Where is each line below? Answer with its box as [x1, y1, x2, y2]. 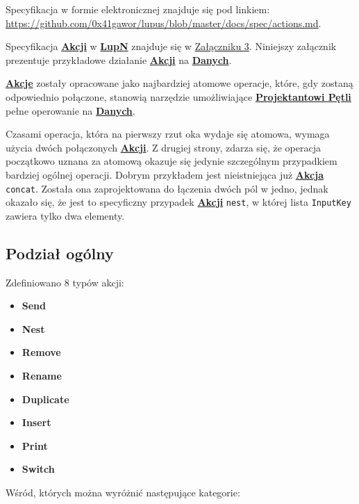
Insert [22, 415, 51, 430]
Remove [22, 345, 61, 359]
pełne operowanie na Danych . [6, 103, 135, 117]
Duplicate [22, 391, 69, 406]
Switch [22, 462, 55, 476]
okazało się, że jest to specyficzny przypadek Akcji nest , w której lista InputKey [6, 195, 351, 209]
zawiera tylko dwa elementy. [6, 208, 125, 222]
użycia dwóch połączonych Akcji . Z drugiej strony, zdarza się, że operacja [6, 140, 321, 154]
